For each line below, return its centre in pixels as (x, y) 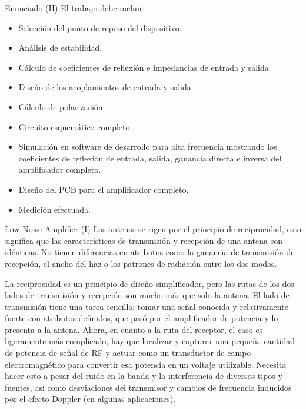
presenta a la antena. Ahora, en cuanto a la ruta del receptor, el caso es (134, 329)
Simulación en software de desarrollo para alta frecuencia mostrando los (148, 146)
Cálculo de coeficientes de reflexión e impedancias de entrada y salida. (145, 67)
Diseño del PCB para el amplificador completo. (104, 189)
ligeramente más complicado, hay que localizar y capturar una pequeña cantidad (150, 341)
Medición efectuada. (54, 209)
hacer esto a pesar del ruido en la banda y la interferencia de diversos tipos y (144, 376)
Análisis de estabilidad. (60, 47)
